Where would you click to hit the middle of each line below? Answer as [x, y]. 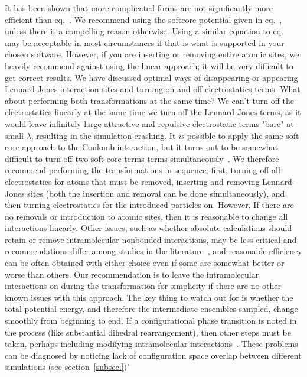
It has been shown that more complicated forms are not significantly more [139, 8]
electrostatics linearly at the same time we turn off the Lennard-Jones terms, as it [153, 112]
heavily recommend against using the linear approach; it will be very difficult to [149, 65]
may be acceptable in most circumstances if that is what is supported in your [145, 42]
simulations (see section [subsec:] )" [68, 367]
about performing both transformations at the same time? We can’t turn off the [150, 100]
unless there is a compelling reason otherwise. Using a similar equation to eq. [144, 31]
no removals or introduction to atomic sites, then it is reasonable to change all [146, 216]
